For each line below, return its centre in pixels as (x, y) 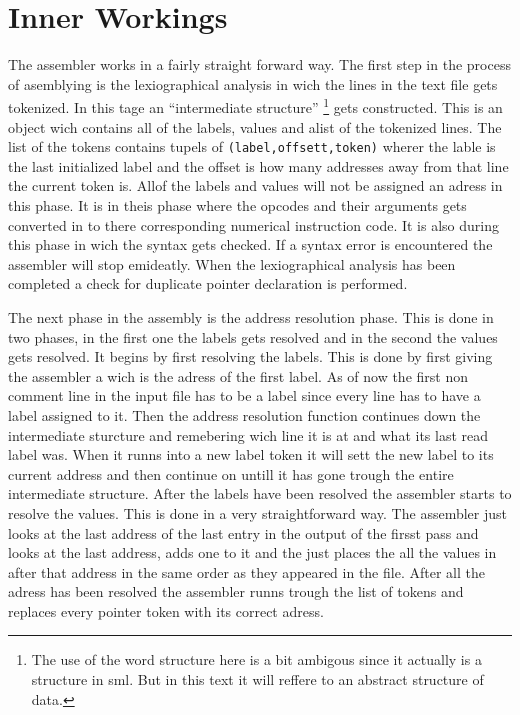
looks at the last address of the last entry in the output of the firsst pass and (243, 532)
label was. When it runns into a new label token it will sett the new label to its (251, 454)
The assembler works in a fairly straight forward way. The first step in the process (259, 64)
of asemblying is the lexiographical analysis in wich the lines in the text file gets (253, 83)
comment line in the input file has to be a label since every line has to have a (244, 395)
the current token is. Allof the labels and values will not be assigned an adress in (255, 185)
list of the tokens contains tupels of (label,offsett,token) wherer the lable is (252, 146)
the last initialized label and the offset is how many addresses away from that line (258, 165)
